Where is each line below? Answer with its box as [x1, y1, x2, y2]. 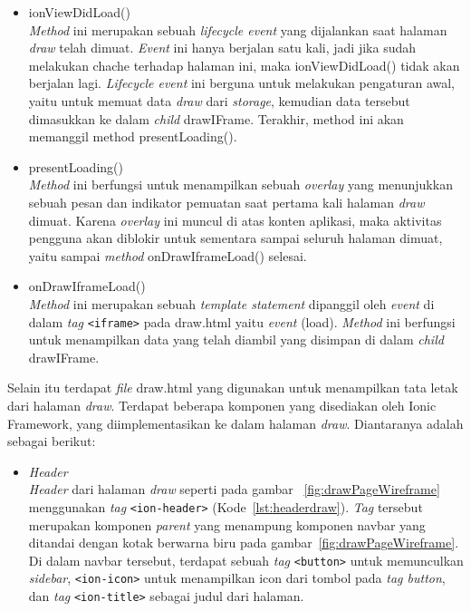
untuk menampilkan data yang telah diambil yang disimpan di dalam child [28, 330, 444, 349]
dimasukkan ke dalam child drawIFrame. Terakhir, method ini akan [28, 109, 404, 128]
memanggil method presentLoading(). [28, 127, 237, 146]
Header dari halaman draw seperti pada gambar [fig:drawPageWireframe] [28, 480, 440, 499]
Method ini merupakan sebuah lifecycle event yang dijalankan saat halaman [28, 20, 447, 39]
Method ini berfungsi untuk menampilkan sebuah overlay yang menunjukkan [28, 175, 453, 194]
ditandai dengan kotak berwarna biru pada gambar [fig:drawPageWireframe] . [28, 533, 459, 552]
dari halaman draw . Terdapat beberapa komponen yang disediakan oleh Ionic [7, 395, 437, 414]
